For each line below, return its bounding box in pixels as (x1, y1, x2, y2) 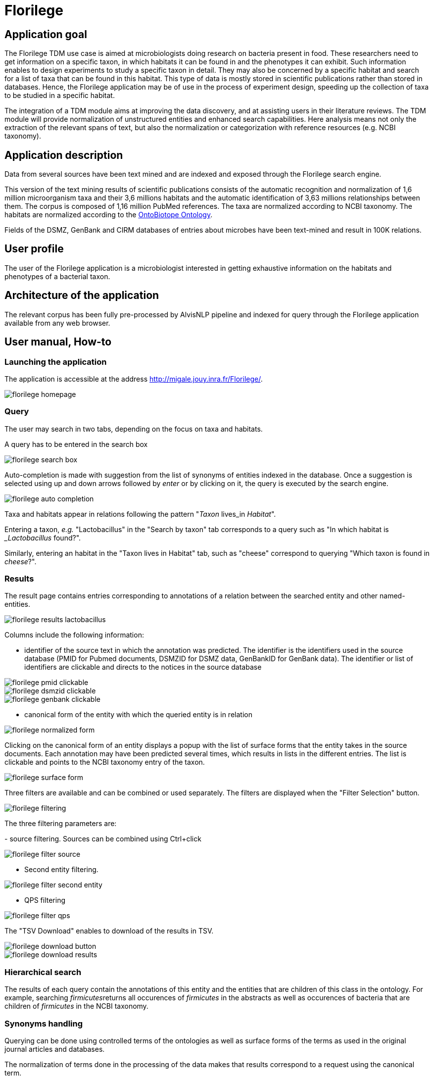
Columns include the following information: (4, 631, 144, 639)
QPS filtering (24, 896, 65, 905)
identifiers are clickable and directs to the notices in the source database (24, 663, 262, 672)
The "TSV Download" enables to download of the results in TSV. (4, 927, 214, 935)
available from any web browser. (4, 318, 110, 327)
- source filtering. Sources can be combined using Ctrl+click (4, 834, 201, 843)
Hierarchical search (4, 967, 82, 977)
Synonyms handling (4, 1018, 83, 1029)
